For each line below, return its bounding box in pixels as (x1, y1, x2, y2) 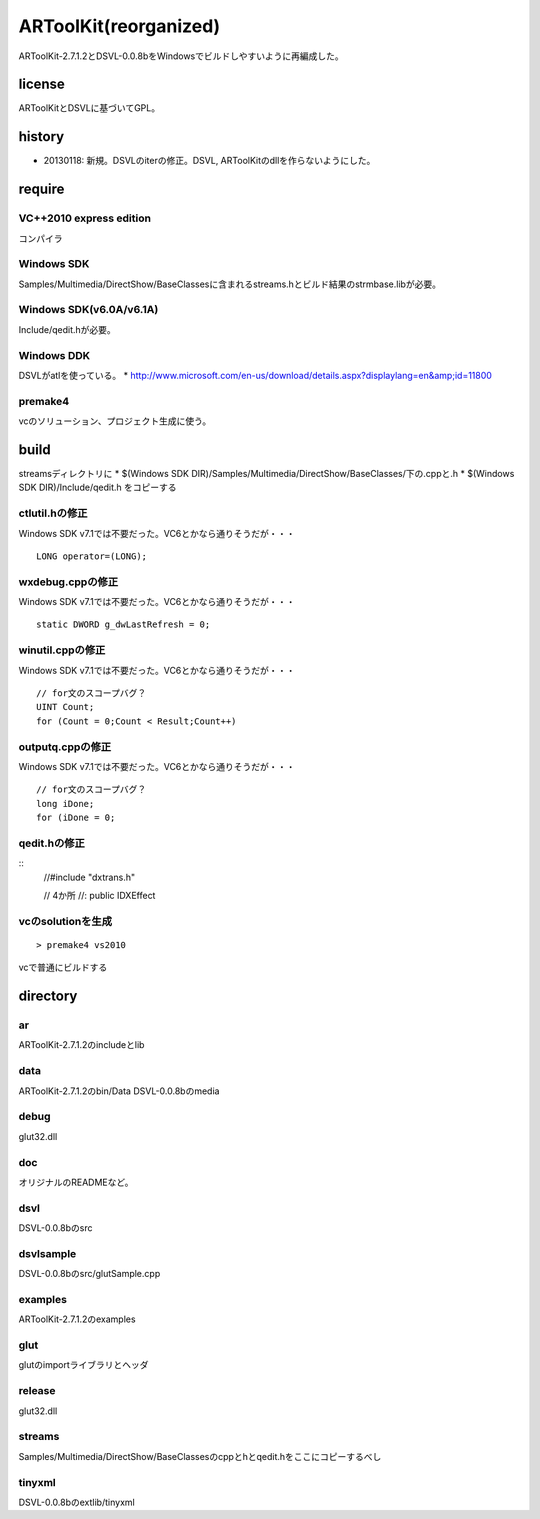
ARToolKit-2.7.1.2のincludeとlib (18, 1039, 145, 1051)
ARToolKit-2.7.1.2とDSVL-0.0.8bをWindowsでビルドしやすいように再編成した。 (18, 50, 344, 62)
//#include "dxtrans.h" (43, 871, 135, 883)
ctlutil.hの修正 (18, 506, 88, 520)
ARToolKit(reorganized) (18, 15, 221, 37)
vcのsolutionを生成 (18, 914, 113, 928)
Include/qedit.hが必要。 (18, 323, 117, 335)
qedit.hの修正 (18, 836, 85, 850)
